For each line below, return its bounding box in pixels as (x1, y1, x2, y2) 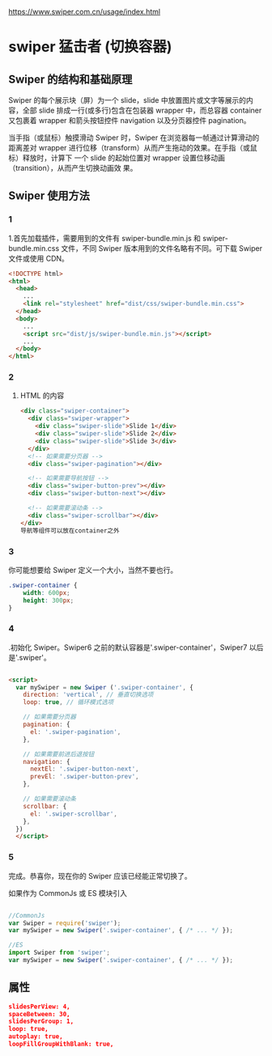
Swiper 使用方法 (8, 189, 91, 203)
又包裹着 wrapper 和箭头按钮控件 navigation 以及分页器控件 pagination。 (8, 116, 251, 125)
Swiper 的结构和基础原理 (8, 72, 133, 86)
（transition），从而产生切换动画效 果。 (8, 163, 138, 172)
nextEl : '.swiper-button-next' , (29, 765, 139, 774)
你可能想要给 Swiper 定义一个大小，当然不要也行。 (8, 565, 178, 575)
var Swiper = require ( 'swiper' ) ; (8, 918, 121, 927)
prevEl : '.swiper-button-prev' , (29, 773, 139, 781)
